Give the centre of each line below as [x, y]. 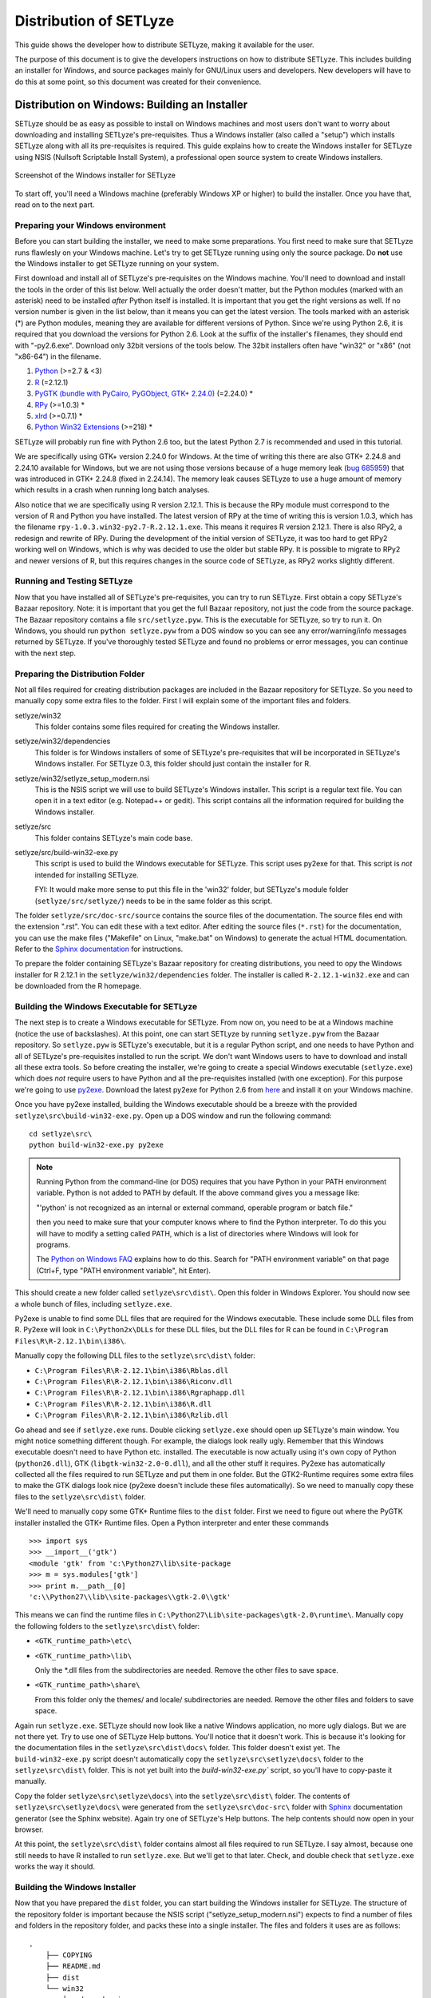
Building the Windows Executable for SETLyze [106, 1007]
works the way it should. [55, 1867]
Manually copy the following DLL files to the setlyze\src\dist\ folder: [135, 1355]
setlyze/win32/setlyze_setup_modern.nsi [82, 778]
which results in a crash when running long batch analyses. [113, 490]
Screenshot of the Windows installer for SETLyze [95, 175]
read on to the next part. [55, 205]
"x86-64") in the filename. [58, 356]
